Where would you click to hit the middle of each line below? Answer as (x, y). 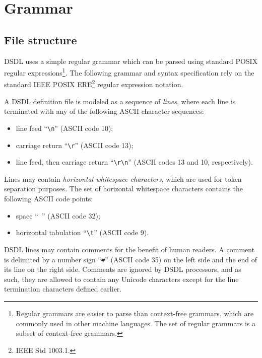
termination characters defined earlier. (63, 289)
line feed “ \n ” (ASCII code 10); (64, 128)
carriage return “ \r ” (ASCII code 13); (75, 145)
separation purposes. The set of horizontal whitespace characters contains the (123, 189)
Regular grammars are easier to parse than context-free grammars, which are (135, 313)
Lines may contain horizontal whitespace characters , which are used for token (123, 178)
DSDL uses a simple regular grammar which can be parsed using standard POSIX (131, 61)
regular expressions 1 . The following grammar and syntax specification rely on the (129, 72)
